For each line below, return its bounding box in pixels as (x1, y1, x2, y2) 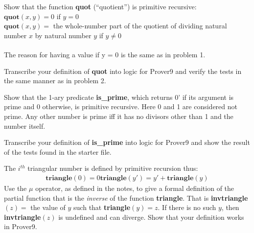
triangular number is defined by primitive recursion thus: (27, 163, 198, 173)
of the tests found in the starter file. (4, 146, 112, 157)
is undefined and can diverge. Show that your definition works (58, 211, 244, 222)
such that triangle (73, 202, 131, 212)
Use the (4, 183, 27, 193)
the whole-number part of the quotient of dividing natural (53, 21, 227, 31)
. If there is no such (158, 202, 216, 212)
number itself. (4, 120, 46, 131)
